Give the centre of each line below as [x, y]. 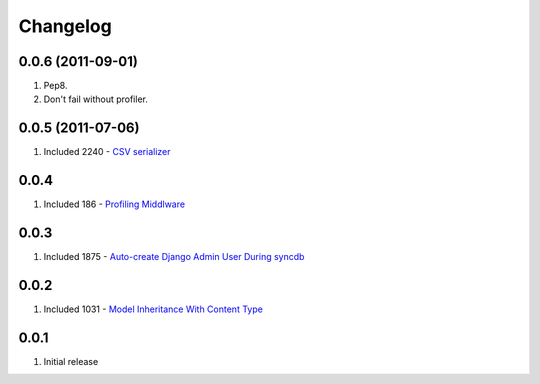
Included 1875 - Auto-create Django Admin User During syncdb [174, 257]
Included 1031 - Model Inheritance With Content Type [153, 309]
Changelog [65, 26]
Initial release [71, 361]
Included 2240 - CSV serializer [107, 152]
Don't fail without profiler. [96, 99]
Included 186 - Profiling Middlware [114, 204]
